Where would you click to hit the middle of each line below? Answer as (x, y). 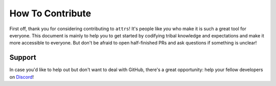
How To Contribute (50, 13)
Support (23, 58)
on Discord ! (22, 77)
